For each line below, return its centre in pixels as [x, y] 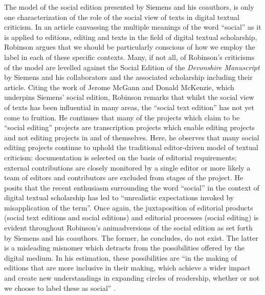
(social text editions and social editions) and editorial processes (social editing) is [131, 217]
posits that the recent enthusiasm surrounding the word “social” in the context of [132, 187]
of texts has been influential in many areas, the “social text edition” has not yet [129, 107]
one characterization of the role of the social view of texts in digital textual [122, 17]
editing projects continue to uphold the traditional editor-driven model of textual [131, 147]
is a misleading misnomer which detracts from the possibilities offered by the [124, 248]
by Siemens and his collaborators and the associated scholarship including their [128, 77]
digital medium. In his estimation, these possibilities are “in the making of [121, 257]
